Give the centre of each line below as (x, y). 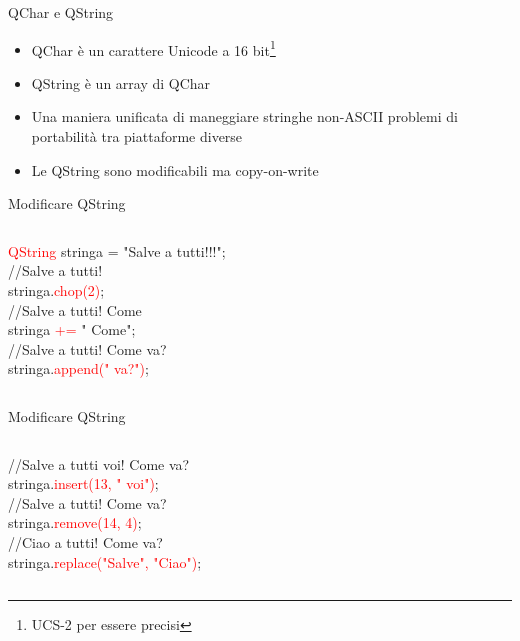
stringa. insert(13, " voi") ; (83, 483)
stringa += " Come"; (72, 329)
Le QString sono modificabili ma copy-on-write (175, 169)
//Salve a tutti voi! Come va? (99, 463)
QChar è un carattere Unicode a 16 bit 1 (153, 48)
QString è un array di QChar (121, 82)
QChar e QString (61, 12)
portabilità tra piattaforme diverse (137, 136)
